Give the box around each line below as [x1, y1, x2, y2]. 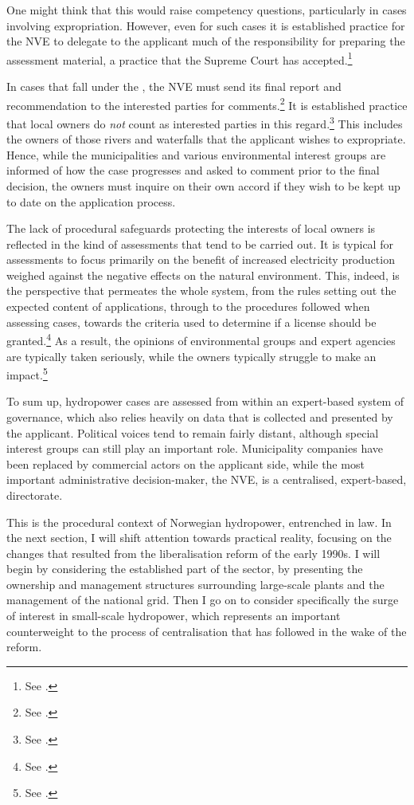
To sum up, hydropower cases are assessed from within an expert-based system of [6, 393, 404, 410]
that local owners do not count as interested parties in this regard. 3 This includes [6, 112, 403, 132]
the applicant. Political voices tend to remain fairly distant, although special [6, 424, 379, 441]
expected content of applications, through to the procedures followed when [6, 298, 370, 315]
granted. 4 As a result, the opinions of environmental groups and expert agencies [6, 330, 396, 348]
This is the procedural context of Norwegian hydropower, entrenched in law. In [6, 513, 392, 530]
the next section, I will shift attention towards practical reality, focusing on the [6, 529, 392, 546]
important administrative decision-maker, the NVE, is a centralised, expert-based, [6, 471, 407, 488]
